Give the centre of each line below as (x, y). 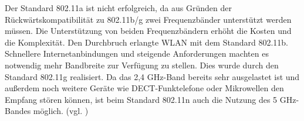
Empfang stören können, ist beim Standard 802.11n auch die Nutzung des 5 (141, 99)
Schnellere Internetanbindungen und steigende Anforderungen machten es (137, 53)
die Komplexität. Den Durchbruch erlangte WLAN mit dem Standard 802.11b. (146, 42)
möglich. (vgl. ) (61, 111)
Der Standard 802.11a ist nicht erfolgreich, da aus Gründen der (118, 8)
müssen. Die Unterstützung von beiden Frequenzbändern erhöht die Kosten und (148, 31)
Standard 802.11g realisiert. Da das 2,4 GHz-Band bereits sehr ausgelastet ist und (152, 76)
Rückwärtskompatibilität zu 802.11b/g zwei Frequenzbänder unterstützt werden (148, 19)
